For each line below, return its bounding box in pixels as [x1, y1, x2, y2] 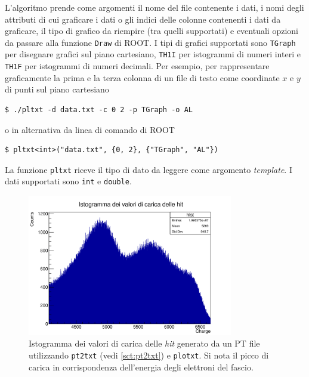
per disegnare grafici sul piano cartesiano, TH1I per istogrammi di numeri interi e [5, 48, 301, 60]
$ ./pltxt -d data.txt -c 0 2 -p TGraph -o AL [5, 105, 193, 114]
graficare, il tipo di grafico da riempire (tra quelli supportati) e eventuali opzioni [5, 24, 298, 37]
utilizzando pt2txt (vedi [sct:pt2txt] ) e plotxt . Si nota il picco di [29, 349, 269, 361]
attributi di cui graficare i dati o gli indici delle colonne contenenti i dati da [5, 13, 281, 25]
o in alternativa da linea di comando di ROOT [5, 123, 175, 135]
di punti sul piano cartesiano [5, 83, 109, 95]
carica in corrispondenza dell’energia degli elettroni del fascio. [29, 360, 254, 373]
